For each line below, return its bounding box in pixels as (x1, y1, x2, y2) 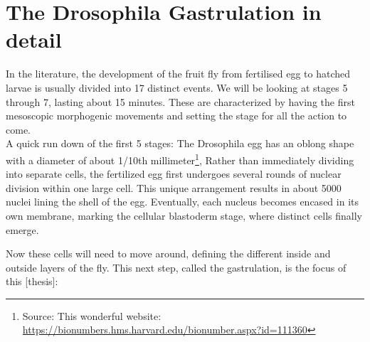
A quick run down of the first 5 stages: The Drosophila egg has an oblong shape (6, 136, 354, 151)
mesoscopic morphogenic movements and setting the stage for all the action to (6, 108, 347, 123)
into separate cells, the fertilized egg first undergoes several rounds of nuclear (6, 166, 342, 181)
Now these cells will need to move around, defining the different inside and (6, 246, 331, 261)
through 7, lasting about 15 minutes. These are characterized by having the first (6, 94, 355, 109)
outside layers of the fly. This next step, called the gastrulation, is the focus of (6, 260, 347, 274)
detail (6, 25, 62, 54)
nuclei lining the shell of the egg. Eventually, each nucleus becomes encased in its (6, 194, 359, 209)
